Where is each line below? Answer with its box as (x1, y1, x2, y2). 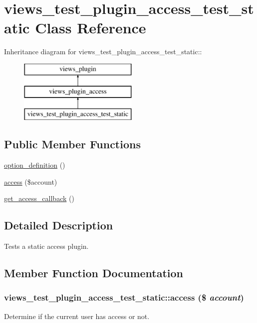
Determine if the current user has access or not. (4, 311, 150, 321)
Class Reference (35, 17, 146, 38)
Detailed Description (4, 217, 113, 233)
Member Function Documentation (4, 265, 184, 281)
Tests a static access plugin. (4, 241, 89, 251)
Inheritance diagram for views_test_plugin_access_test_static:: (4, 46, 202, 57)
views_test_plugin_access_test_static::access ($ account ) (4, 291, 244, 304)
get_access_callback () (4, 193, 74, 204)
